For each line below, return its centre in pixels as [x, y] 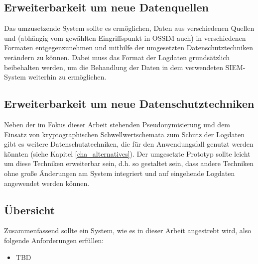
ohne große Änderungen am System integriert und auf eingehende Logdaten [120, 173]
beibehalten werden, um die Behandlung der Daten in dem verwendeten [114, 67]
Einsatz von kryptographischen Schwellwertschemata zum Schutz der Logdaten [124, 134]
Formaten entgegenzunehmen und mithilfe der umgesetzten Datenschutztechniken [129, 47]
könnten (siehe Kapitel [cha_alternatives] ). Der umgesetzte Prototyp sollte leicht [127, 153]
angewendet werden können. [47, 183]
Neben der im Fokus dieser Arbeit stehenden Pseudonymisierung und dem [117, 124]
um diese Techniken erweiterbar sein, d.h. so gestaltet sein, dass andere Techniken [129, 163]
